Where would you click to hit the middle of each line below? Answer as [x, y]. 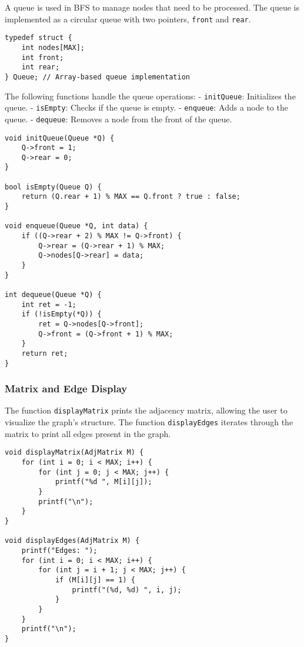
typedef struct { [39, 38]
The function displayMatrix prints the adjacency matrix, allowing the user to [146, 410]
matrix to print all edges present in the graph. [88, 433]
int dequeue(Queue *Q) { [53, 295]
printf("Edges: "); [59, 550]
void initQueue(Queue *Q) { [60, 138]
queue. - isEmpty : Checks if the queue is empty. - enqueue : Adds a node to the [146, 107]
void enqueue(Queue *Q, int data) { [76, 226]
